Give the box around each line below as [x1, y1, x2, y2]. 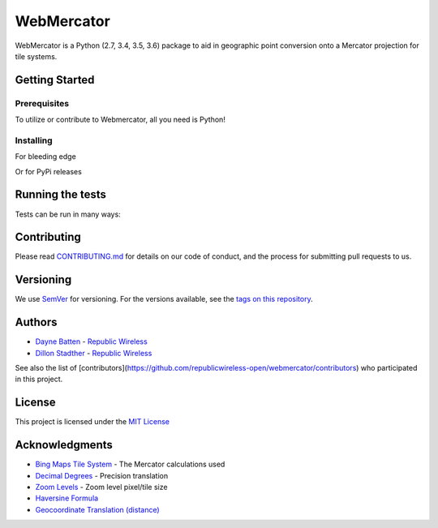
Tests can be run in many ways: [15, 209, 121, 219]
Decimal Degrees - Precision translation [35, 470, 169, 480]
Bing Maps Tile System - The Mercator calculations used [35, 459, 225, 470]
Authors [15, 316, 58, 329]
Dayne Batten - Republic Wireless [35, 337, 148, 346]
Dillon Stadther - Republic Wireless [35, 348, 152, 358]
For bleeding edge [15, 152, 76, 161]
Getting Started [15, 73, 95, 87]
